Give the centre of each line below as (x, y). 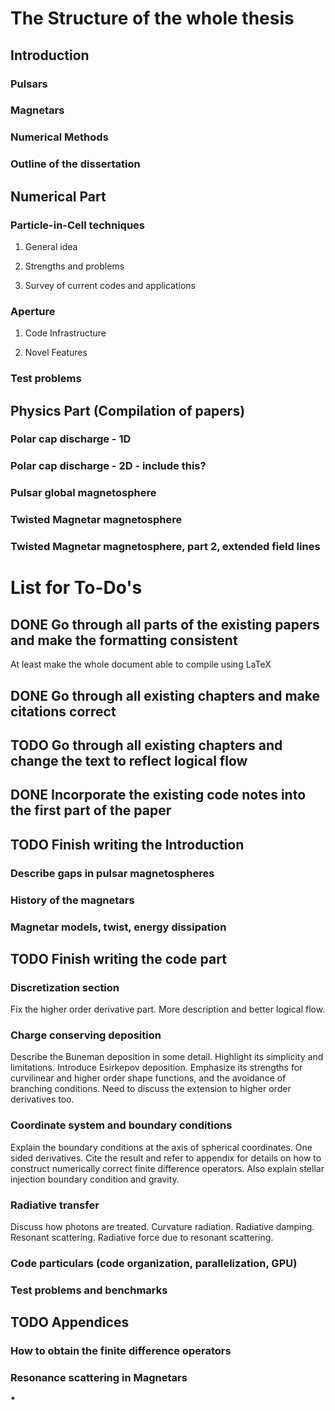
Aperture (33, 311)
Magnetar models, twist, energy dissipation (118, 927)
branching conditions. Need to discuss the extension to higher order (151, 1089)
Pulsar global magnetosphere (83, 493)
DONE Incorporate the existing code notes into (158, 795)
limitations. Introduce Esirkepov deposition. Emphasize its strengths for (156, 1068)
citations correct (63, 711)
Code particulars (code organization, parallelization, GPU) (154, 1263)
